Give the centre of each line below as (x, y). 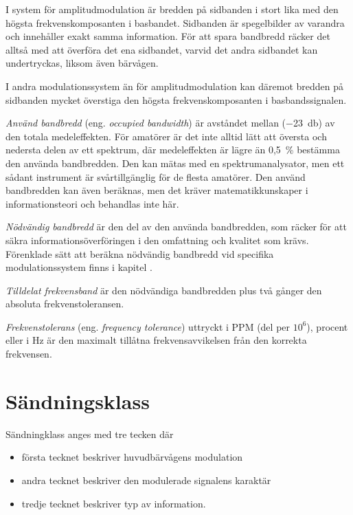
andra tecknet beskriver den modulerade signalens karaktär (146, 480)
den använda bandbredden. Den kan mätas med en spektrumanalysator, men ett (175, 163)
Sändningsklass (78, 401)
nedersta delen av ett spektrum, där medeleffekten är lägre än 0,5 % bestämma (173, 150)
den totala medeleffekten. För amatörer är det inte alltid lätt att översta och (166, 136)
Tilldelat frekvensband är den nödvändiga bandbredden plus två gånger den (164, 290)
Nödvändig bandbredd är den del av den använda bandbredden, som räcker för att (176, 227)
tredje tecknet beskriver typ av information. (114, 503)
